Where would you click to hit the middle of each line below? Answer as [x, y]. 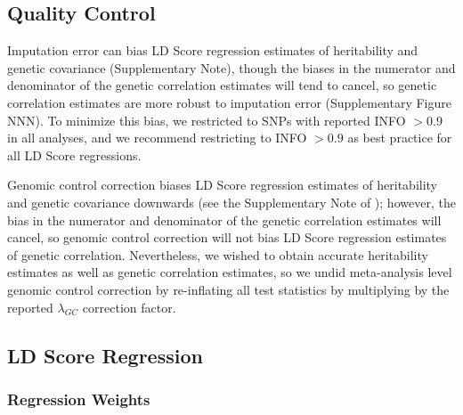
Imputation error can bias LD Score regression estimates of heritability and [213, 50]
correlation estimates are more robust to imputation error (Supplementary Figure [229, 102]
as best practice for [400, 138]
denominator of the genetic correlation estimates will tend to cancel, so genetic [222, 85]
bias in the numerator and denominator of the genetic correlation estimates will [224, 220]
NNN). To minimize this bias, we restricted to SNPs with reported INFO [207, 120]
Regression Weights [79, 399]
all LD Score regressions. [74, 155]
